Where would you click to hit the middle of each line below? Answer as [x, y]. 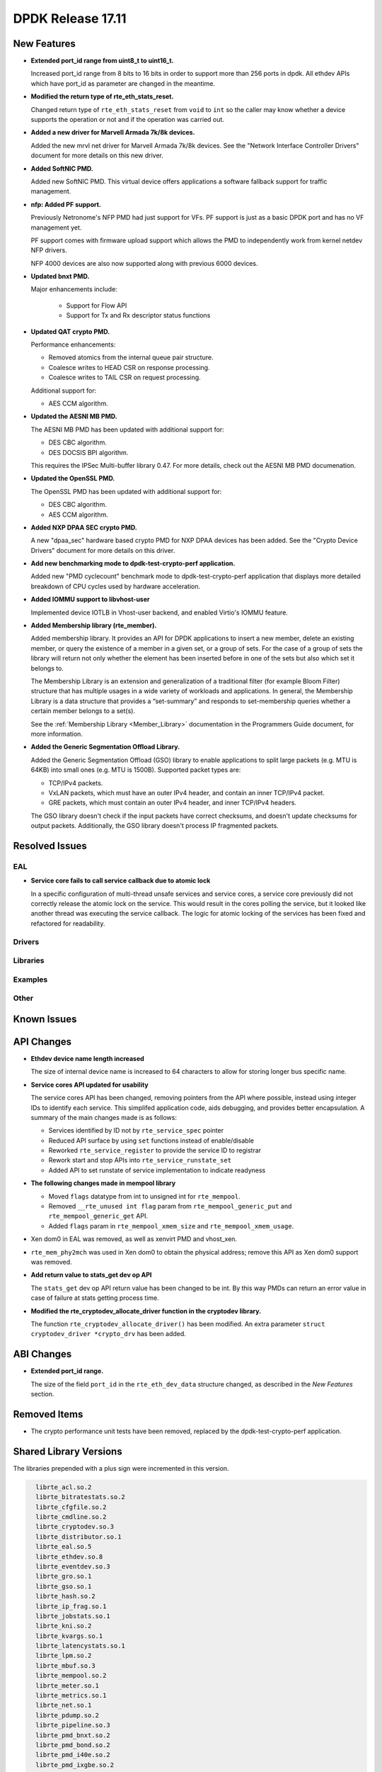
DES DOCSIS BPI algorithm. [88, 452]
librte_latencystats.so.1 [80, 1646]
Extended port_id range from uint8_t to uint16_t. [102, 61]
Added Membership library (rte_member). [94, 626]
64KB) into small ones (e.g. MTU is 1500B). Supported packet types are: [136, 770]
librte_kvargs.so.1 [69, 1636]
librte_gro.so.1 [64, 1576]
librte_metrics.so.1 [71, 1695]
